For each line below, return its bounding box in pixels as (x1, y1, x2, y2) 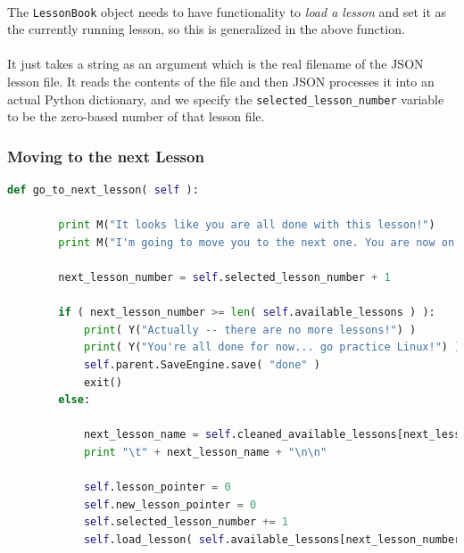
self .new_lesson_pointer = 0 (83, 498, 257, 511)
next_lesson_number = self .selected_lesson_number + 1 (58, 271, 391, 285)
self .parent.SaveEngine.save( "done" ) (83, 359, 320, 372)
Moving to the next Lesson (7, 144, 204, 167)
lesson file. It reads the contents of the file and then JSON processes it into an (7, 72, 435, 91)
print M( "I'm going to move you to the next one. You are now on (58, 235, 455, 249)
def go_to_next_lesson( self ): (7, 184, 199, 197)
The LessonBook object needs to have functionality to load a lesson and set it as (7, 2, 447, 21)
